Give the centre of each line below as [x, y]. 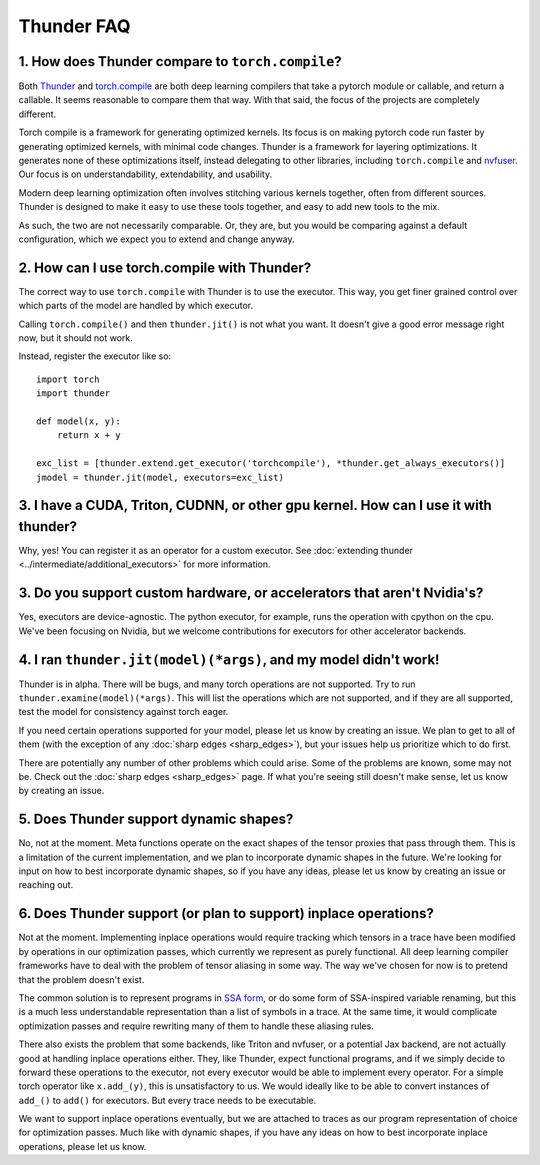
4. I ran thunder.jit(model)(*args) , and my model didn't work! [229, 659]
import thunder [73, 393]
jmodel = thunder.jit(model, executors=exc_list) [160, 477]
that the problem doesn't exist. [81, 979]
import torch [68, 379]
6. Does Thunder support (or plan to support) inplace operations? [226, 913]
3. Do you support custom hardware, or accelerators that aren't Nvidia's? [251, 593]
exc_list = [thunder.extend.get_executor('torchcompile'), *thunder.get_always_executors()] [271, 463]
